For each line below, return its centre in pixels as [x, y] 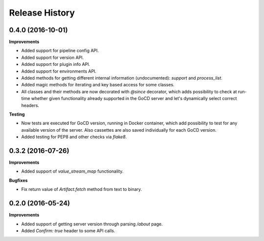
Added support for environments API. [59, 71]
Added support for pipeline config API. [60, 51]
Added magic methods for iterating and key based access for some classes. [98, 85]
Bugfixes [18, 180]
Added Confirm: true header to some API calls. [68, 231]
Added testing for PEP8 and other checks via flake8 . [74, 137]
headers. [30, 105]
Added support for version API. [53, 57]
